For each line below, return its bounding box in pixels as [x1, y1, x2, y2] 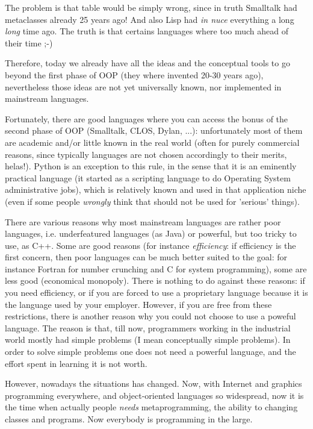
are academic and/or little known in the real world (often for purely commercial [5, 136, 300, 148]
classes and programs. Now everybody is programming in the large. [5, 413, 253, 425]
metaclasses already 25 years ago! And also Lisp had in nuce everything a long [5, 13, 294, 25]
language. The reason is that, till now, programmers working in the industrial [5, 321, 291, 334]
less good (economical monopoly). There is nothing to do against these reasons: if [5, 274, 305, 287]
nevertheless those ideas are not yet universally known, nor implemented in [5, 80, 282, 93]
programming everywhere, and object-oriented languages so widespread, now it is [5, 389, 304, 401]
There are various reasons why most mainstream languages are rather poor [5, 215, 281, 228]
